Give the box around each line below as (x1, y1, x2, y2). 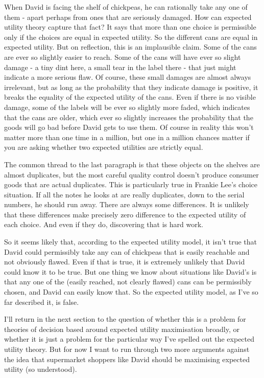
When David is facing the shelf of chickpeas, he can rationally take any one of (4, 2, 248, 12)
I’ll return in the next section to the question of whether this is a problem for (4, 314, 246, 324)
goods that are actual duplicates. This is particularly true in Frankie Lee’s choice (4, 179, 258, 190)
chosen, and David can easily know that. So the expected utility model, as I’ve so (4, 286, 258, 297)
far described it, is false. (4, 296, 79, 307)
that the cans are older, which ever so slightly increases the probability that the (4, 112, 253, 122)
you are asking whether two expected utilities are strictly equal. (4, 142, 203, 152)
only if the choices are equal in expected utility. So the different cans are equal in (4, 31, 258, 42)
